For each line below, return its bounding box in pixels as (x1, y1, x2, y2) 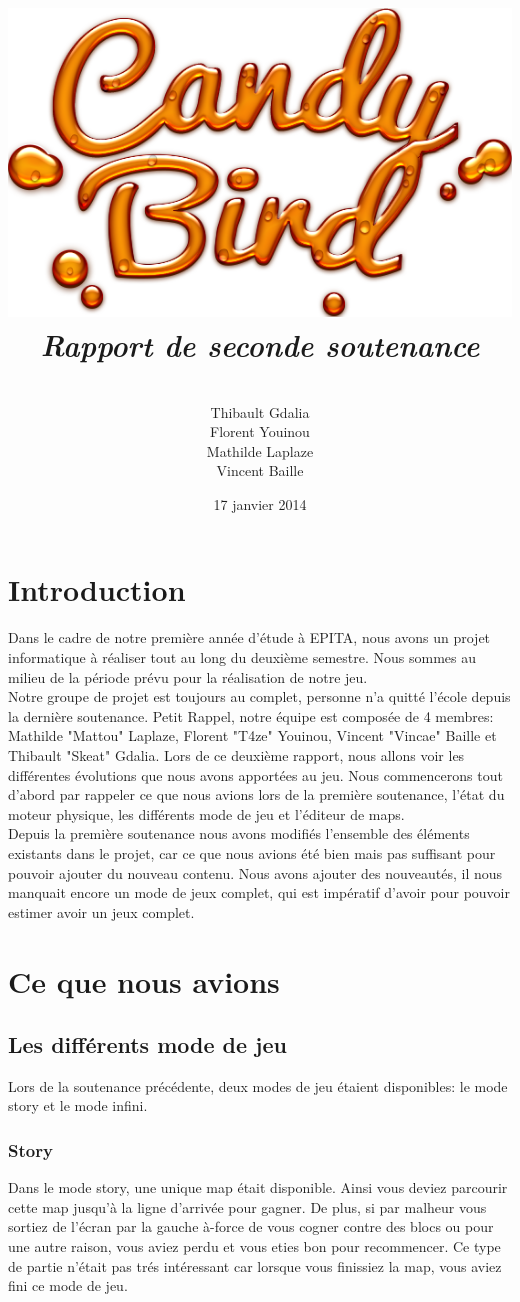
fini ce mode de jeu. (8, 1275, 128, 1296)
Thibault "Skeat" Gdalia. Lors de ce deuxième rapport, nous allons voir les (8, 744, 465, 765)
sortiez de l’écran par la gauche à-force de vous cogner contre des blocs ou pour (8, 1216, 494, 1237)
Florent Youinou (210, 421, 310, 442)
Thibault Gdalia (210, 401, 310, 422)
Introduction (8, 569, 186, 610)
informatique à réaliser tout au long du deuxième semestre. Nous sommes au (8, 647, 477, 667)
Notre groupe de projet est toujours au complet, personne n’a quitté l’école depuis (8, 686, 511, 707)
